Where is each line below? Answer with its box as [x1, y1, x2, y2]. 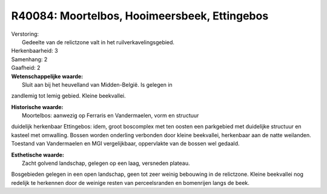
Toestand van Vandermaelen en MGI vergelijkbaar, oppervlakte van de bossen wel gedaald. [11, 140, 240, 147]
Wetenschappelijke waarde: [11, 73, 84, 80]
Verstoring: [11, 30, 39, 38]
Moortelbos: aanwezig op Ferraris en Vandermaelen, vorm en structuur [22, 112, 199, 119]
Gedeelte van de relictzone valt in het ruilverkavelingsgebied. [22, 38, 175, 45]
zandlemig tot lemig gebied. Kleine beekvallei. [11, 92, 126, 99]
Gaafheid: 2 [11, 64, 41, 72]
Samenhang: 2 [11, 55, 48, 63]
